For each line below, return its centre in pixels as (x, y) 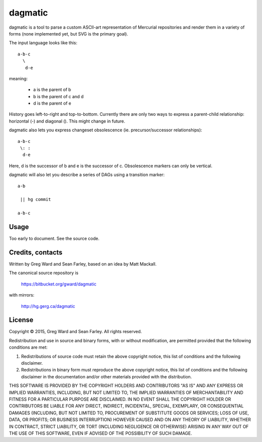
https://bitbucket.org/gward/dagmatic (59, 284)
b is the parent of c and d (58, 96)
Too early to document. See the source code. (54, 239)
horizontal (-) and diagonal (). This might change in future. (67, 121)
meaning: (18, 78)
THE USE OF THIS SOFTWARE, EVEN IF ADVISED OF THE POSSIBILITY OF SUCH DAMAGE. (101, 433)
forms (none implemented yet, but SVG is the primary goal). (69, 34)
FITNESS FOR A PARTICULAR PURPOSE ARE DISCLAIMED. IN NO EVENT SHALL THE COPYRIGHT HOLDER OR (120, 399)
